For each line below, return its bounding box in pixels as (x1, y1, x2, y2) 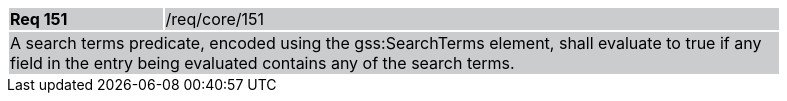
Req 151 (10, 9, 68, 29)
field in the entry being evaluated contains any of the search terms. (10, 53, 515, 73)
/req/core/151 (165, 9, 265, 29)
